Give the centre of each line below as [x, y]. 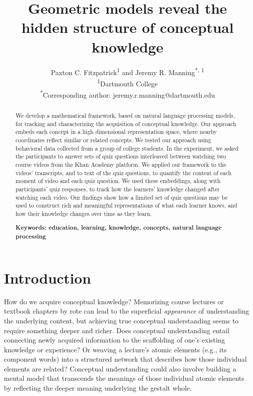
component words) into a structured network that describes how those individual [126, 359]
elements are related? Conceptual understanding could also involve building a [120, 368]
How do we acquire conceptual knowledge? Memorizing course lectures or [114, 301]
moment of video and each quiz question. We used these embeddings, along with [118, 181]
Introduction [48, 277]
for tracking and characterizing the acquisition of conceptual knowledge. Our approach [126, 123]
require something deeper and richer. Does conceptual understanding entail [117, 330]
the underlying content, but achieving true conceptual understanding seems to [121, 320]
